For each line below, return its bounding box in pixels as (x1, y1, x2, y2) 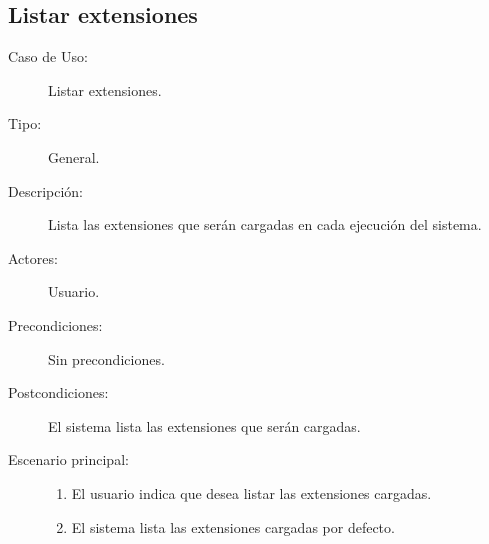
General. (48, 146, 100, 167)
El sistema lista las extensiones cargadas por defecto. (71, 516, 395, 537)
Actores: (8, 247, 58, 268)
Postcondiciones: (8, 382, 109, 403)
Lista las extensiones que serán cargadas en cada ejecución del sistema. (48, 214, 482, 235)
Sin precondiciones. (48, 348, 165, 369)
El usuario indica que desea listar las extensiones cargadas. (71, 482, 432, 503)
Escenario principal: (8, 449, 129, 470)
